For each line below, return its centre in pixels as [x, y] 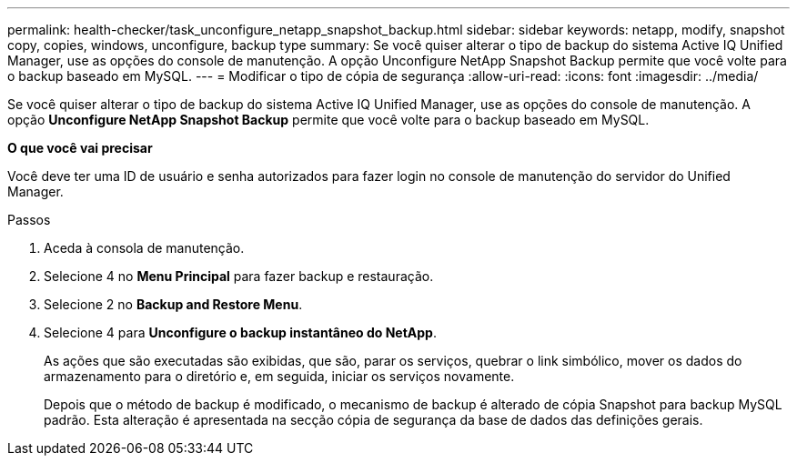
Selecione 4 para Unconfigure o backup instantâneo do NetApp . [240, 332]
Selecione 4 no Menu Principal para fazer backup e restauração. [239, 276]
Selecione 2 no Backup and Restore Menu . [173, 304]
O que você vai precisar [80, 148]
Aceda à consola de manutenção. [144, 248]
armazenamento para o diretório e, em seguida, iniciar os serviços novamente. [279, 376]
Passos [29, 220]
